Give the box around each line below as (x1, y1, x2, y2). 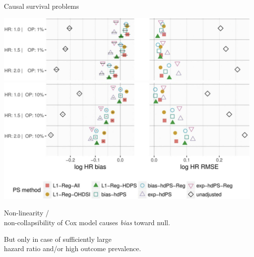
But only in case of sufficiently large (4, 234, 112, 244)
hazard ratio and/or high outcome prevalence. (4, 243, 141, 254)
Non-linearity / (4, 208, 49, 218)
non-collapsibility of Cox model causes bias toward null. (4, 217, 170, 228)
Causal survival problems (4, 1, 79, 11)
